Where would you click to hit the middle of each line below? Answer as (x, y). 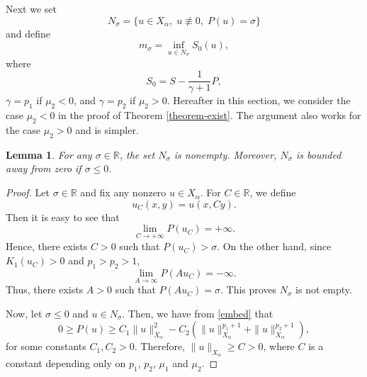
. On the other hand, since (274, 246)
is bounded (319, 154)
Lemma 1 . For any (49, 154)
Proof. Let (28, 192)
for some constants (46, 346)
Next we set (31, 9)
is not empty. (324, 289)
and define (28, 33)
